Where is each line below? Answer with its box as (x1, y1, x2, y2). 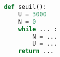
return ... (18, 48, 54, 55)
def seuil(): (4, 3, 47, 10)
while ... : (18, 25, 58, 33)
